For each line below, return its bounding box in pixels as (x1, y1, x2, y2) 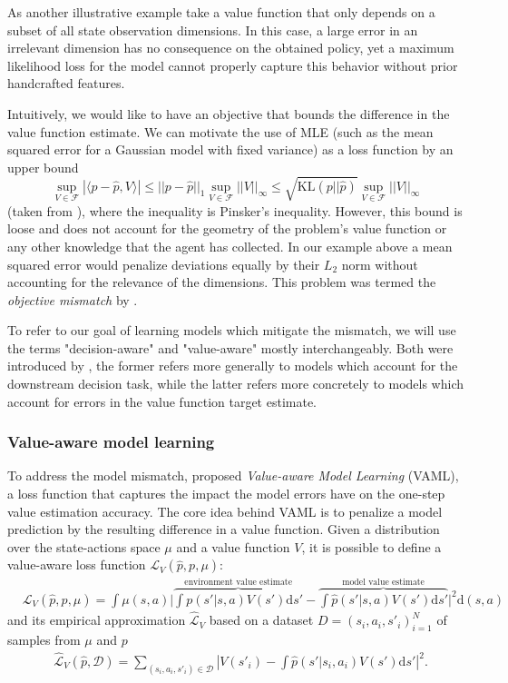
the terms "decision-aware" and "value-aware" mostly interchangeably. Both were (7, 338, 454, 357)
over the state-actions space (7, 537, 161, 556)
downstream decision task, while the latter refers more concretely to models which (7, 374, 464, 393)
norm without (341, 254, 418, 273)
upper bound (7, 157, 79, 176)
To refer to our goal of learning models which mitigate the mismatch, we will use (7, 321, 456, 340)
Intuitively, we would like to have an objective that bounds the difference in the (7, 104, 450, 123)
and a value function (176, 537, 290, 556)
